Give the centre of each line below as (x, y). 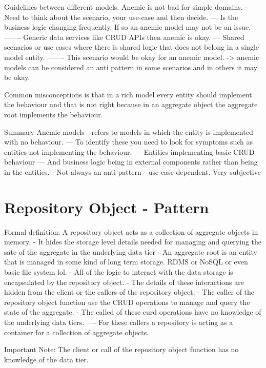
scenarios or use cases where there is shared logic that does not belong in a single (132, 47)
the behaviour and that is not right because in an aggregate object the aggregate (131, 104)
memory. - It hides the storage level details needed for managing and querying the (133, 242)
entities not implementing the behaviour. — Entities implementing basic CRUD (129, 151)
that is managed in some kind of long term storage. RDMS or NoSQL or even (126, 262)
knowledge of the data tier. (46, 359)
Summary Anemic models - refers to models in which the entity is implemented (129, 131)
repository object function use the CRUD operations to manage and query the (127, 302)
